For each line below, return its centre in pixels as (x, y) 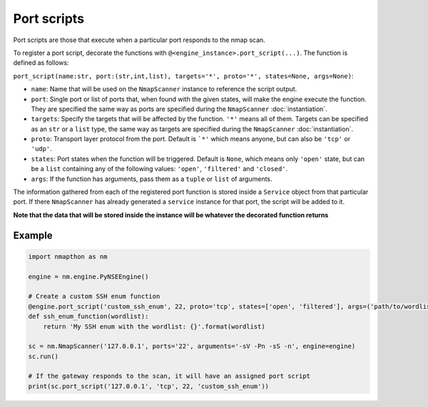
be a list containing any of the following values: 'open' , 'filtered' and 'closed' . (159, 169)
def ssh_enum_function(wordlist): (88, 316)
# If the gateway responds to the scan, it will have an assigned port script (169, 376)
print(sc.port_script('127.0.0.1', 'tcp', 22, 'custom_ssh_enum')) (149, 386)
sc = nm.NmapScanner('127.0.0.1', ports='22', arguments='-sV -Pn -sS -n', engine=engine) (192, 346)
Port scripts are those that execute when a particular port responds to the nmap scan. (139, 40)
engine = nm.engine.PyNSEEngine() (88, 277)
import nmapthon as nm (68, 256)
